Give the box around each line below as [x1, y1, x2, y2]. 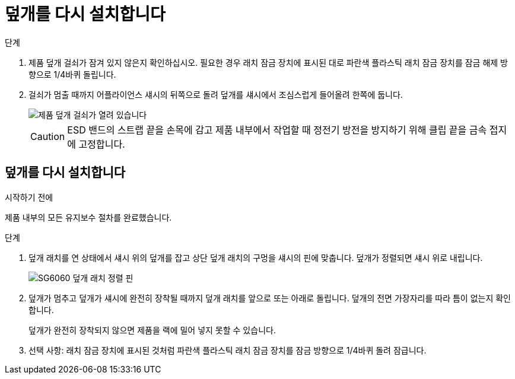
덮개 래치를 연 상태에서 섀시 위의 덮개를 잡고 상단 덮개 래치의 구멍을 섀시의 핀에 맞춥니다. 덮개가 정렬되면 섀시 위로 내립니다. [28, 252, 483, 263]
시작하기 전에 [5, 192, 53, 202]
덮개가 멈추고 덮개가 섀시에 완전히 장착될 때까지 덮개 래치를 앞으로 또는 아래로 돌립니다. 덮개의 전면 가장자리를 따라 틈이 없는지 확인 [28, 292, 511, 303]
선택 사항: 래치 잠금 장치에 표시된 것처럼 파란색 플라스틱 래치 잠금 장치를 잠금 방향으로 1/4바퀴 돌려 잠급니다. [28, 345, 427, 355]
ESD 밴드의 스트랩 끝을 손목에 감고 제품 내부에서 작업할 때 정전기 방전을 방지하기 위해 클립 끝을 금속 [67, 123, 487, 136]
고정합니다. [78, 138, 125, 150]
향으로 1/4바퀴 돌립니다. [28, 69, 116, 79]
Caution [30, 130, 65, 142]
